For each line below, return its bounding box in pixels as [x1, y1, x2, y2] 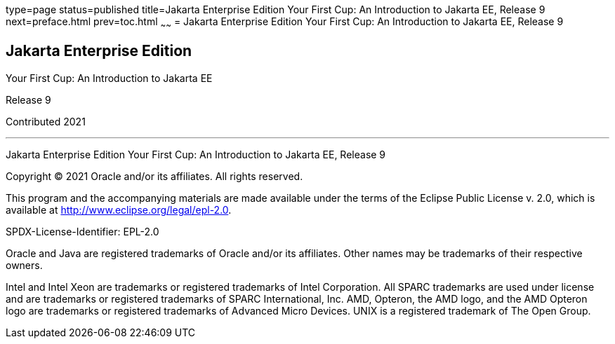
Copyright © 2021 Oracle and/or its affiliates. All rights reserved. [6, 170, 303, 182]
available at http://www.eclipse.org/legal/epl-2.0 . [6, 203, 232, 216]
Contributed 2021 [6, 115, 86, 128]
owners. [6, 259, 43, 271]
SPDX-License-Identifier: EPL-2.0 [6, 225, 159, 238]
